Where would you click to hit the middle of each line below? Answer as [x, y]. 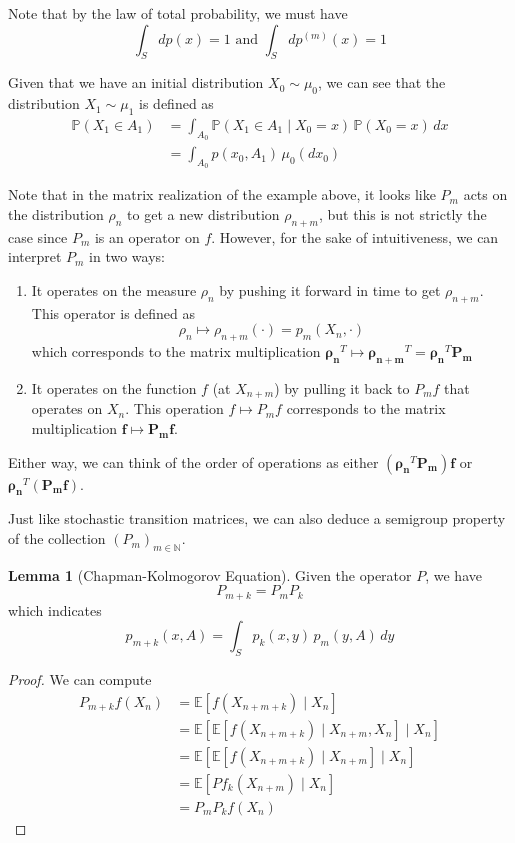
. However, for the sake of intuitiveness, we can [355, 236]
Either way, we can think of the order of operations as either [193, 461]
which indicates [55, 609]
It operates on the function [114, 388]
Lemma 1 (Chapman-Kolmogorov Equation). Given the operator [210, 574]
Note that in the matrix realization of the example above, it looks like [222, 194]
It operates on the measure [114, 290]
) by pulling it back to [342, 388]
